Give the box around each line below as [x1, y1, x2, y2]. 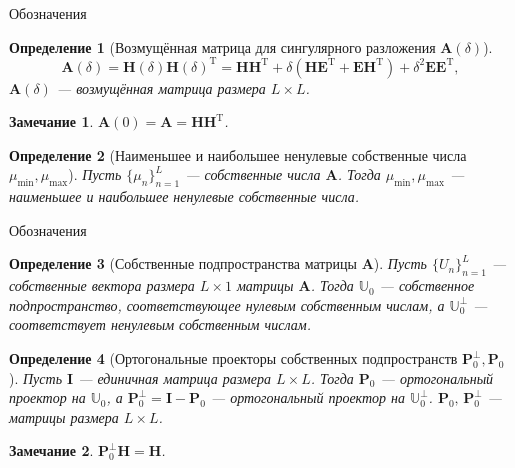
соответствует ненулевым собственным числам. [9, 314, 311, 335]
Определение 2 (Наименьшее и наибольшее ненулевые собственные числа [9, 144, 467, 165]
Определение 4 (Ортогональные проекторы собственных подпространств [9, 348, 458, 369]
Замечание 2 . [9, 440, 94, 461]
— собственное [379, 275, 475, 296]
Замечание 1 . [9, 111, 94, 132]
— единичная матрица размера [78, 367, 272, 388]
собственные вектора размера [9, 275, 195, 296]
